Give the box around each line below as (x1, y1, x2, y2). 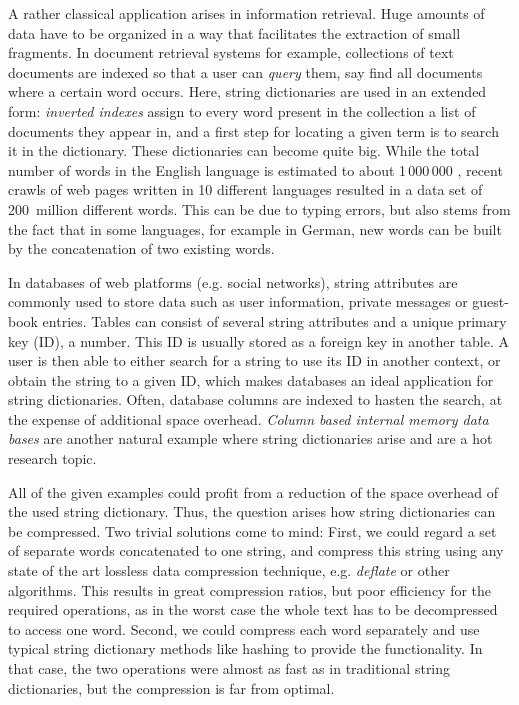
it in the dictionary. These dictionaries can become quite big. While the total (8, 140, 480, 161)
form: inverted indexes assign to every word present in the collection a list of (8, 100, 476, 121)
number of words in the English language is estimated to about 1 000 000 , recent (8, 159, 503, 180)
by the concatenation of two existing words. (8, 238, 275, 259)
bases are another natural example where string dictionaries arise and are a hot (8, 428, 493, 449)
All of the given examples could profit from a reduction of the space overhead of (8, 481, 498, 502)
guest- (472, 291, 509, 312)
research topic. (8, 448, 97, 469)
